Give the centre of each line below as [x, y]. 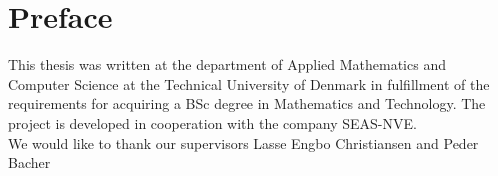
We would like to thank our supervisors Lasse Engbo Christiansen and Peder [243, 142]
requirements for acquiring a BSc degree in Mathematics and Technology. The [247, 103]
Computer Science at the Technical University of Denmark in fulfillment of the [249, 83]
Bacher [29, 162]
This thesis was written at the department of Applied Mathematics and [227, 64]
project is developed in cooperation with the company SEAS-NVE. [212, 122]
